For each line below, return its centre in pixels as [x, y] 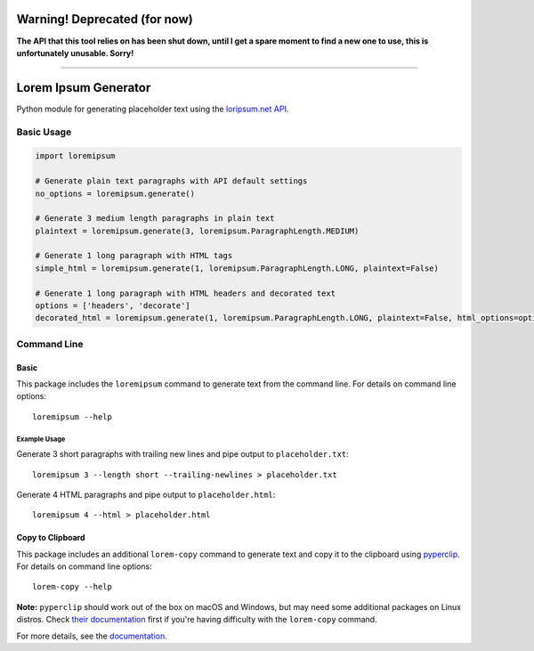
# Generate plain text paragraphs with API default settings [171, 181]
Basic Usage [44, 132]
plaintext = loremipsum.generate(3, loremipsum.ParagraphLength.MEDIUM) [197, 231]
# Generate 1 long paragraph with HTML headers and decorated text [186, 293]
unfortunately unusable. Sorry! [75, 53]
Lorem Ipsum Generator [84, 88]
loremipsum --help [73, 417]
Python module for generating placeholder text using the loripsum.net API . [153, 109]
